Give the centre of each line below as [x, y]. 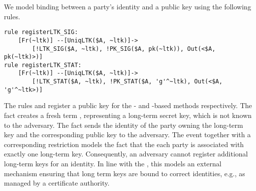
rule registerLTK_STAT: [43, 65]
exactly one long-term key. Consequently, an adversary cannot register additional [126, 154]
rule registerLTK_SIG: [41, 32]
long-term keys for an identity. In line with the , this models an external [113, 163]
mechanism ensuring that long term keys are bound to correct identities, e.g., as [125, 173]
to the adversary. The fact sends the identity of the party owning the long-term [124, 125]
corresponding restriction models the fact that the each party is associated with [124, 144]
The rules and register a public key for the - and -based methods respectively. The [128, 105]
